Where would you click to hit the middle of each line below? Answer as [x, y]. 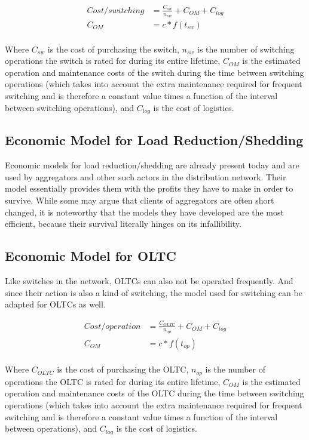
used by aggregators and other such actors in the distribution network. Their [146, 176]
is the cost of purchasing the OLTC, [123, 369]
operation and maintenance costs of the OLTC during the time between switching [154, 393]
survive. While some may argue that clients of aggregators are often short [140, 200]
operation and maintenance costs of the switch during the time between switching [154, 72]
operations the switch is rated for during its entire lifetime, [113, 61]
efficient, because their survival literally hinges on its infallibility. [123, 224]
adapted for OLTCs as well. [55, 304]
